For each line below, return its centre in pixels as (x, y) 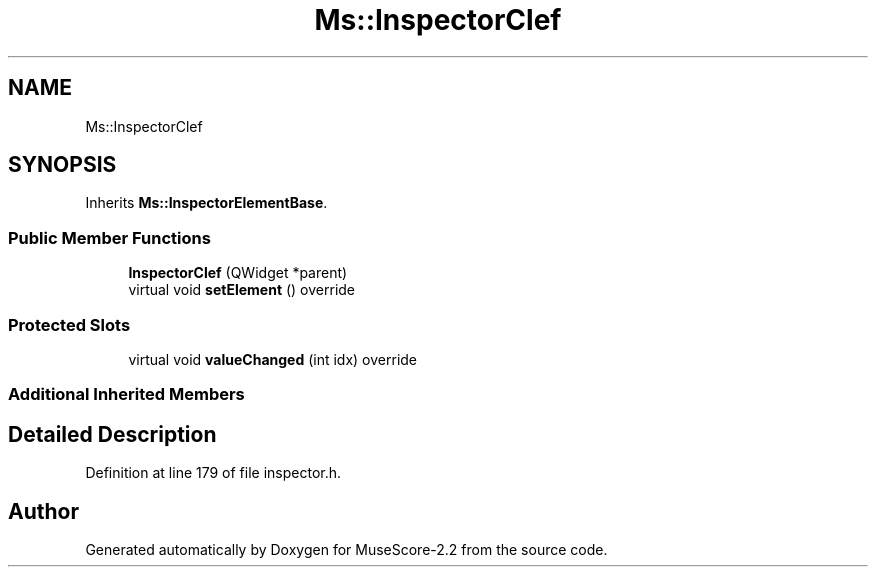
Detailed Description (112, 434)
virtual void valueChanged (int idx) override (273, 359)
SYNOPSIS (62, 165)
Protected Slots (69, 324)
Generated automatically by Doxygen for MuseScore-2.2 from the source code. (346, 549)
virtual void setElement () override (242, 290)
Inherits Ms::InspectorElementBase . (206, 203)
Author (43, 511)
